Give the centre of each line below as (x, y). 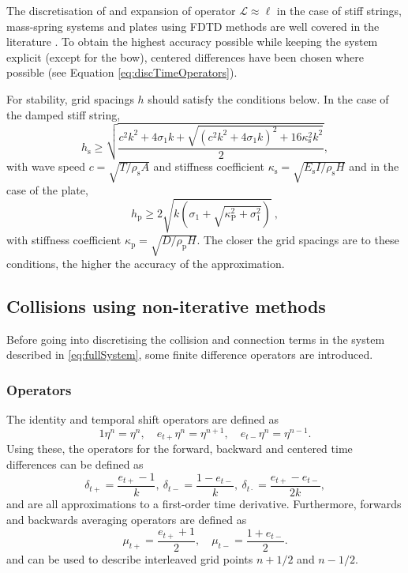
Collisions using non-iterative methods (166, 306)
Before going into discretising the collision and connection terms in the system (196, 339)
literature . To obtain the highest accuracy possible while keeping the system (192, 41)
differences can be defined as (75, 464)
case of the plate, (47, 190)
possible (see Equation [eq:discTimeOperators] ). (122, 72)
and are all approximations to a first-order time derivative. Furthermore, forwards (204, 504)
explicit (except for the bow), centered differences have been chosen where (185, 57)
